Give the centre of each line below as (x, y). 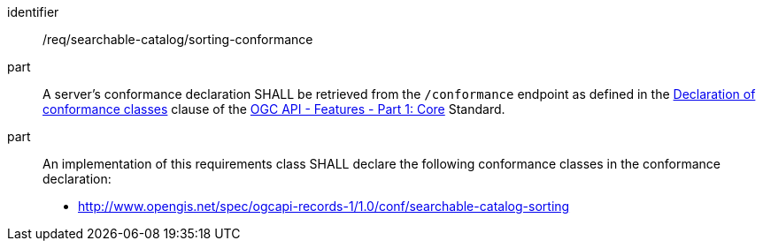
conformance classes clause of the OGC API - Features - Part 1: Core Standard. (274, 109)
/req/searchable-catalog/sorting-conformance (178, 39)
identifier (33, 12)
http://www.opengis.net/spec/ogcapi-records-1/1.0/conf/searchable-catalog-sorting (324, 206)
